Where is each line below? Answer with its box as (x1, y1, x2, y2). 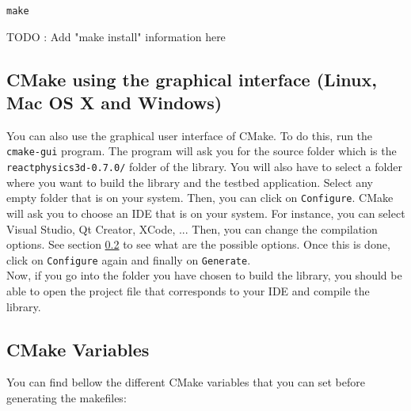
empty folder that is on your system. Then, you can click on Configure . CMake (6, 189, 394, 206)
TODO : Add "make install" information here (6, 28, 226, 44)
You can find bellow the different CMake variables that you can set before (6, 374, 365, 390)
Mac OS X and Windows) (6, 90, 223, 115)
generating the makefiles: (6, 390, 127, 406)
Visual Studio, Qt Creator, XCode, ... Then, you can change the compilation (6, 220, 378, 237)
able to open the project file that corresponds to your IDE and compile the (6, 283, 370, 299)
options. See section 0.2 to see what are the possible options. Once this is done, (6, 236, 390, 253)
